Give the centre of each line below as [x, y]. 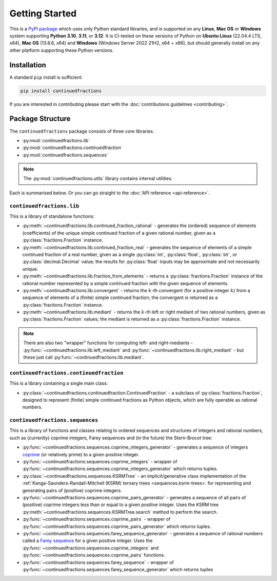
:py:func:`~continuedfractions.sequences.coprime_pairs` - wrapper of [96, 519]
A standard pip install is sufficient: [46, 77]
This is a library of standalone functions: [52, 216]
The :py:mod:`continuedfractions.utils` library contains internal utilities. [98, 179]
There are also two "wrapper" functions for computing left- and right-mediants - [108, 343]
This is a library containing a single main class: [59, 383]
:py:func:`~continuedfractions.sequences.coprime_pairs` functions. [94, 555]
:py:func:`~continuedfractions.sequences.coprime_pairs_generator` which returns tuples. [117, 526]
